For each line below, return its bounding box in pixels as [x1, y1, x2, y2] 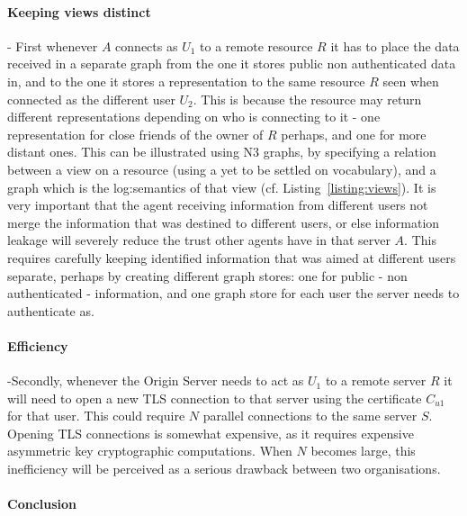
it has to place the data [330, 36, 460, 55]
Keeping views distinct [7, 2, 151, 21]
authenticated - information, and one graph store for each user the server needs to [7, 284, 460, 303]
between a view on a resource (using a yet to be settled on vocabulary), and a [7, 159, 436, 178]
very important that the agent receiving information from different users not [7, 195, 428, 214]
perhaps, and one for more [281, 124, 427, 143]
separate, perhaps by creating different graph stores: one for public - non [7, 266, 408, 285]
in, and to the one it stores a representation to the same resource [7, 71, 365, 90]
